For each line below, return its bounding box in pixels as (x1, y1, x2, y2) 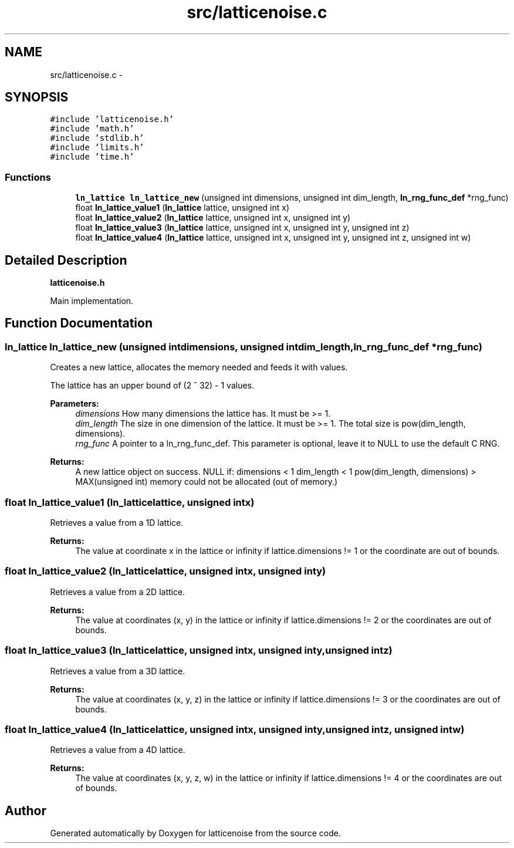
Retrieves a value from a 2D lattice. (50, 586, 185, 597)
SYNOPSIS (5, 90, 69, 105)
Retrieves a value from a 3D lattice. (50, 665, 185, 676)
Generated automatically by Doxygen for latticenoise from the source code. (50, 828, 341, 839)
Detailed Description (5, 252, 127, 268)
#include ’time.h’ (50, 152, 134, 162)
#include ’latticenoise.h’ (50, 114, 174, 124)
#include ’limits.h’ (50, 143, 144, 153)
